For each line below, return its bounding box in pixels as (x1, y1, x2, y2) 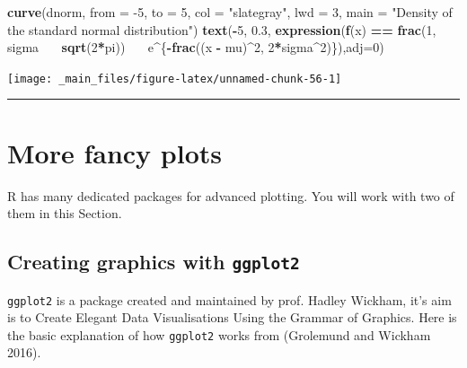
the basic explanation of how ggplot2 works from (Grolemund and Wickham (7, 325, 431, 344)
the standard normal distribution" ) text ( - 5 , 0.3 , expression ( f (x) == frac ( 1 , (7, 20, 436, 39)
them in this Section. (7, 204, 122, 223)
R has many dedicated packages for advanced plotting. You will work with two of (7, 186, 454, 205)
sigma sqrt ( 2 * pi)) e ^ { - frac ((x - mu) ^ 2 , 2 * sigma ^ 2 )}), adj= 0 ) (7, 38, 384, 57)
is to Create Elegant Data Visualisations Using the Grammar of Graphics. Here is (7, 308, 457, 327)
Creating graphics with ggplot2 (7, 248, 300, 276)
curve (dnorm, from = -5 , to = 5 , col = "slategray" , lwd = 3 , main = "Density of (7, 3, 453, 21)
